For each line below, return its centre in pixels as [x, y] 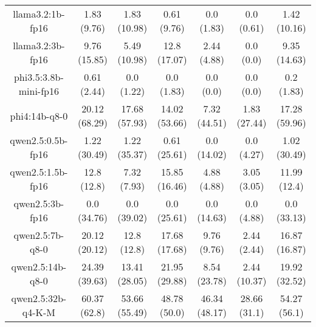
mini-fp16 [39, 91]
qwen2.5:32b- [39, 298]
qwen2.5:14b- [39, 267]
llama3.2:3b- [39, 45]
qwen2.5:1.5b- [39, 172]
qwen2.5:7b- [39, 235]
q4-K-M [39, 312]
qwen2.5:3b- [39, 203]
